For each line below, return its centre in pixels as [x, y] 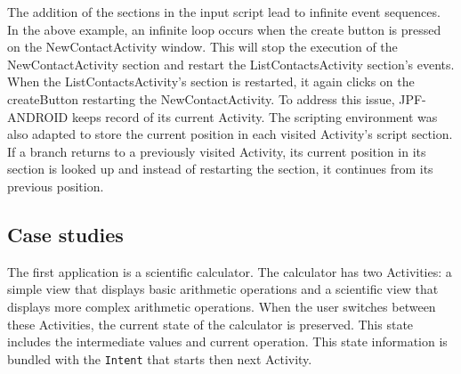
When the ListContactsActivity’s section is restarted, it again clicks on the [211, 81]
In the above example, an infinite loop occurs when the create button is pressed [224, 29]
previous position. [56, 186]
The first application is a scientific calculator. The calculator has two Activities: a [230, 271]
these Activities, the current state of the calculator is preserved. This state [210, 324]
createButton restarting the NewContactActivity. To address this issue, [201, 98]
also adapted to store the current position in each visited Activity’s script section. [230, 134]
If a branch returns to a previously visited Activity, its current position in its [217, 151]
